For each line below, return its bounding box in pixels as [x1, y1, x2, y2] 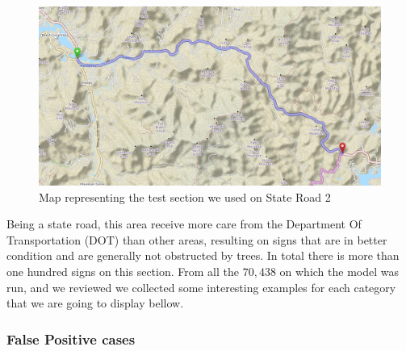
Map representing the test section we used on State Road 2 [39, 188, 331, 205]
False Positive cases [6, 328, 136, 349]
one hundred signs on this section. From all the [6, 262, 239, 279]
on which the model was [279, 262, 400, 279]
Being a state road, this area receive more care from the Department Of [6, 215, 362, 232]
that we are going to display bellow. [6, 295, 184, 311]
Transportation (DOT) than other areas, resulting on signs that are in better [6, 231, 387, 248]
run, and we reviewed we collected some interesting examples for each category [6, 278, 396, 295]
